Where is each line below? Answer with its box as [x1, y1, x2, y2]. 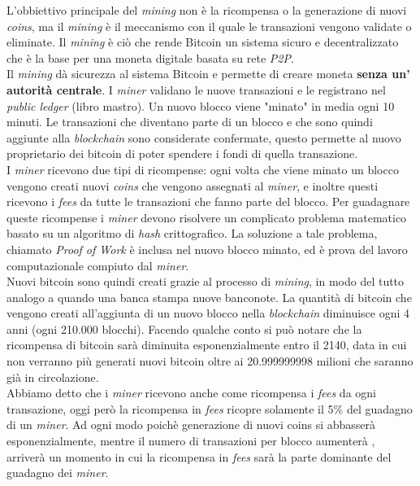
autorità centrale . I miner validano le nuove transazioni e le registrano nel [6, 81, 386, 98]
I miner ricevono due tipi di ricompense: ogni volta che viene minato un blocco [6, 160, 399, 177]
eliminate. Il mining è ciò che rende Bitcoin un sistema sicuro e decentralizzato [6, 33, 399, 50]
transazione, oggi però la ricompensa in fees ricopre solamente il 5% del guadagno [6, 400, 413, 417]
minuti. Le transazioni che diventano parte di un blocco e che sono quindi [6, 113, 373, 130]
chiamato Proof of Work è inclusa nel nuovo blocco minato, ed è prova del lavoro [6, 240, 408, 257]
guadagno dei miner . [6, 464, 109, 481]
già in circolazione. [6, 368, 99, 385]
